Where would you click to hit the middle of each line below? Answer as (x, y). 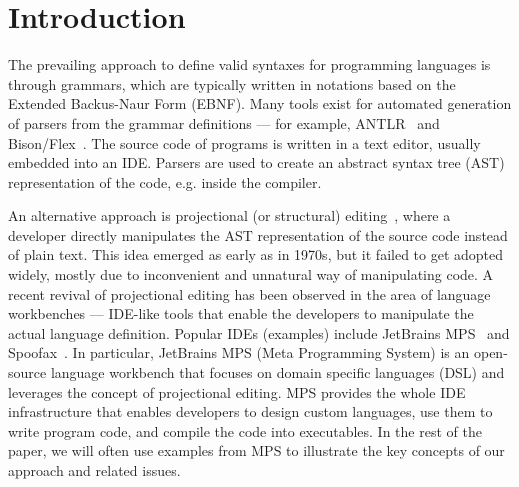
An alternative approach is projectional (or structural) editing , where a (229, 215)
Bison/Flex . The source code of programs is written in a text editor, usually (244, 142)
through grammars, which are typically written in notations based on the (232, 83)
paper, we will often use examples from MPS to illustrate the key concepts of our (256, 450)
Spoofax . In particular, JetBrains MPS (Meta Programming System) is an (239, 352)
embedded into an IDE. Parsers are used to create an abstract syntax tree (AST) (256, 162)
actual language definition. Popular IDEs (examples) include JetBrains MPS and (259, 332)
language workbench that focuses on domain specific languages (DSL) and (277, 372)
